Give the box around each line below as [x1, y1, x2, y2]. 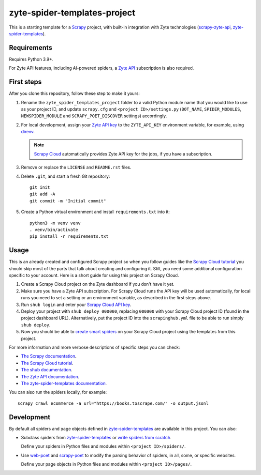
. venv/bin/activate [29, 227, 78, 232]
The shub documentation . [21, 367, 72, 373]
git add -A [29, 191, 56, 197]
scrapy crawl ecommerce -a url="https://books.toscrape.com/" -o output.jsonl [17, 400, 209, 406]
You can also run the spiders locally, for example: [9, 389, 107, 395]
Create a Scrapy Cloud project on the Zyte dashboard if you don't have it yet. [21, 281, 175, 287]
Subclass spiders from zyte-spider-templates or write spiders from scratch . [21, 435, 172, 441]
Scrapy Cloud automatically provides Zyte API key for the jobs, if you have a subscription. [34, 151, 213, 157]
